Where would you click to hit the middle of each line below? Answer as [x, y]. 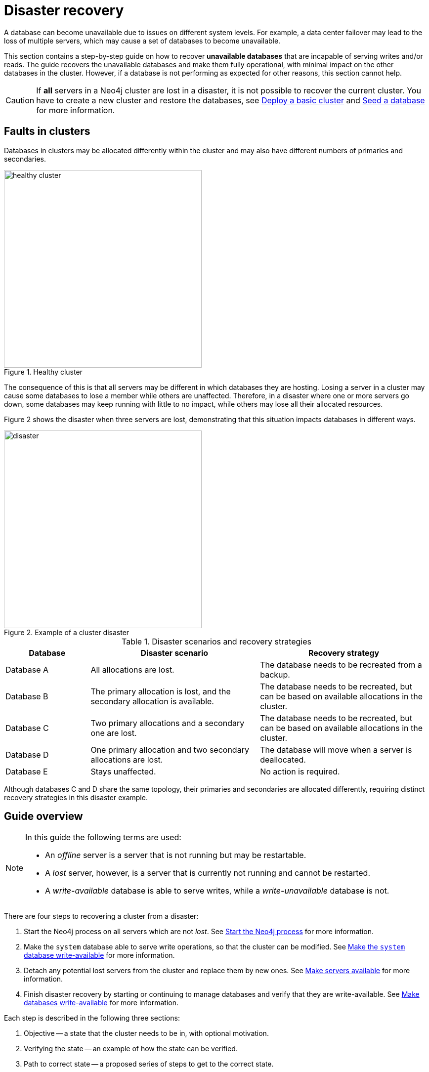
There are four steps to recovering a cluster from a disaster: [101, 916]
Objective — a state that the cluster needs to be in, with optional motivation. [146, 1033]
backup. [275, 674]
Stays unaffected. [123, 771]
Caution [20, 100]
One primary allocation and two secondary [170, 750]
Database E [27, 771]
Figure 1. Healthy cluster [43, 372]
